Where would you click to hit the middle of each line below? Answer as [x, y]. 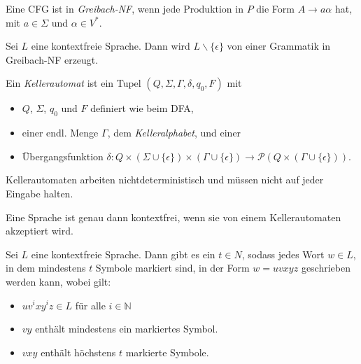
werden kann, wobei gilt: [58, 281]
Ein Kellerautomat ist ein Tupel [73, 83]
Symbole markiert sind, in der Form [172, 268]
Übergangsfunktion [63, 156]
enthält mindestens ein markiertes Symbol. [127, 329]
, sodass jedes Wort [283, 254]
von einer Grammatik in [279, 46]
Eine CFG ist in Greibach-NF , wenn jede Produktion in [125, 8]
